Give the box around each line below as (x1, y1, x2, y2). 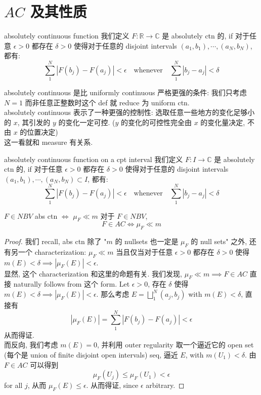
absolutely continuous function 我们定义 (4, 30, 129, 41)
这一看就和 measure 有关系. (4, 137, 93, 147)
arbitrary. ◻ (146, 380, 185, 390)
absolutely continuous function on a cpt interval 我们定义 (4, 153, 183, 164)
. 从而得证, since (86, 380, 139, 390)
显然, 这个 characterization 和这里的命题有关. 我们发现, (4, 268, 183, 279)
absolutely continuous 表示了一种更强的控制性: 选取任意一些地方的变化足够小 (4, 107, 255, 117)
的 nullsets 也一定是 (115, 236, 179, 247)
